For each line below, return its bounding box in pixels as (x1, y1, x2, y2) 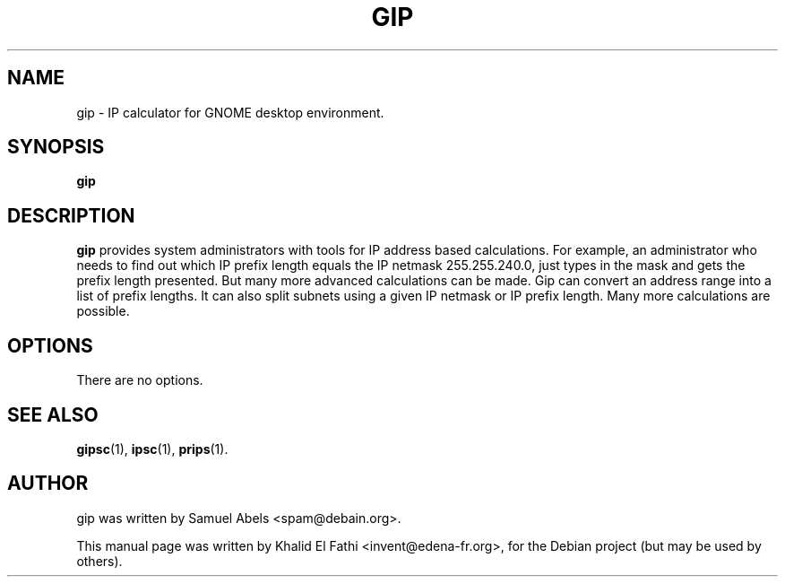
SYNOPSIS (7, 135, 105, 159)
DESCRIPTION (7, 204, 135, 227)
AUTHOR (7, 472, 89, 495)
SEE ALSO (7, 403, 99, 426)
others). (76, 553, 123, 569)
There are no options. (76, 372, 203, 388)
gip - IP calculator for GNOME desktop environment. (76, 104, 384, 120)
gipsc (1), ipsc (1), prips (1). (76, 440, 229, 457)
